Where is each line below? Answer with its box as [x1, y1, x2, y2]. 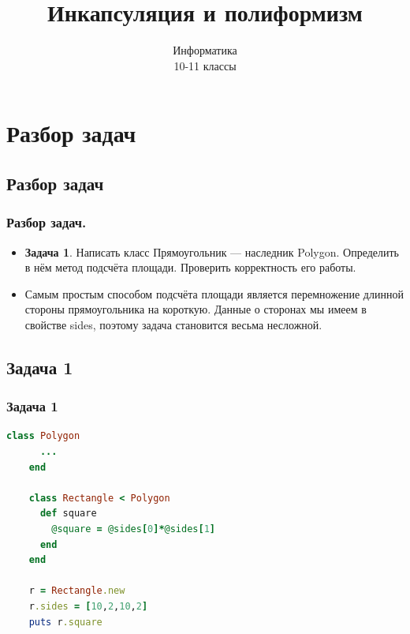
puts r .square [28, 616, 102, 628]
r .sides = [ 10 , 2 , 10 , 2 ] [28, 601, 148, 612]
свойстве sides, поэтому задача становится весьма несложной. [24, 316, 322, 332]
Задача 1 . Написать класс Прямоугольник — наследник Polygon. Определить [24, 243, 399, 260]
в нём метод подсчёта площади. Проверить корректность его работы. [24, 259, 356, 276]
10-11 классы [173, 57, 237, 73]
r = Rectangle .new [28, 585, 125, 597]
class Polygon [6, 430, 80, 442]
